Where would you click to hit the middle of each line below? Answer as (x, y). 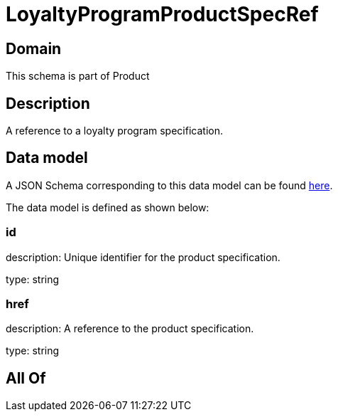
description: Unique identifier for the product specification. (143, 257)
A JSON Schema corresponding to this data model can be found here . (169, 185)
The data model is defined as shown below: (108, 207)
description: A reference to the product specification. (130, 329)
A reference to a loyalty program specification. (114, 131)
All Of (26, 378)
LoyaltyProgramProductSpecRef (162, 14)
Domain (34, 48)
